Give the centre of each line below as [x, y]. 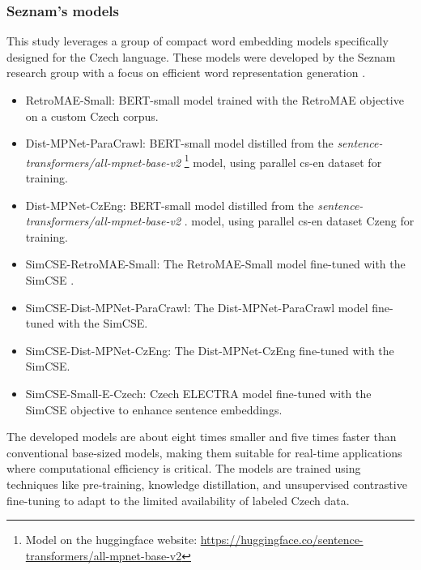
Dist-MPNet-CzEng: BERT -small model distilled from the [170, 205]
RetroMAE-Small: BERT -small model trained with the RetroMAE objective [215, 100]
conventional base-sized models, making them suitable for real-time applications [204, 452]
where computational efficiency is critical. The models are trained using [184, 468]
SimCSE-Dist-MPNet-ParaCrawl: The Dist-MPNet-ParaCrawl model [197, 307]
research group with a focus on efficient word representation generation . [186, 73]
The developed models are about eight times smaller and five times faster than [202, 437]
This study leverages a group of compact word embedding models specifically [198, 41]
